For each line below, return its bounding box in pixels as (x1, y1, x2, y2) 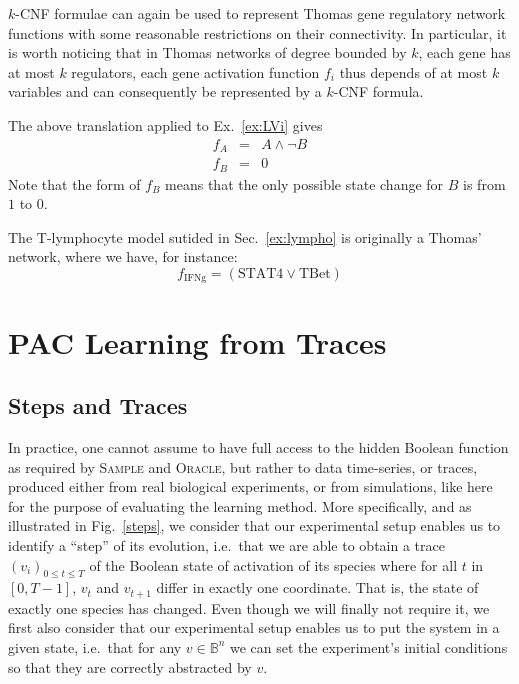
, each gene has (418, 42, 511, 63)
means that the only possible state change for (165, 173, 444, 194)
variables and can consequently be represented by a (8, 81, 322, 102)
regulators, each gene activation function (71, 61, 320, 82)
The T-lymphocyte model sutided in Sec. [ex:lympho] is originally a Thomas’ (8, 226, 482, 247)
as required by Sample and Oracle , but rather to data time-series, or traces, (8, 456, 478, 477)
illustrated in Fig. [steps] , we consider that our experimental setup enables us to (8, 515, 501, 536)
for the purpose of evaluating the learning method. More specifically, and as (8, 495, 472, 516)
